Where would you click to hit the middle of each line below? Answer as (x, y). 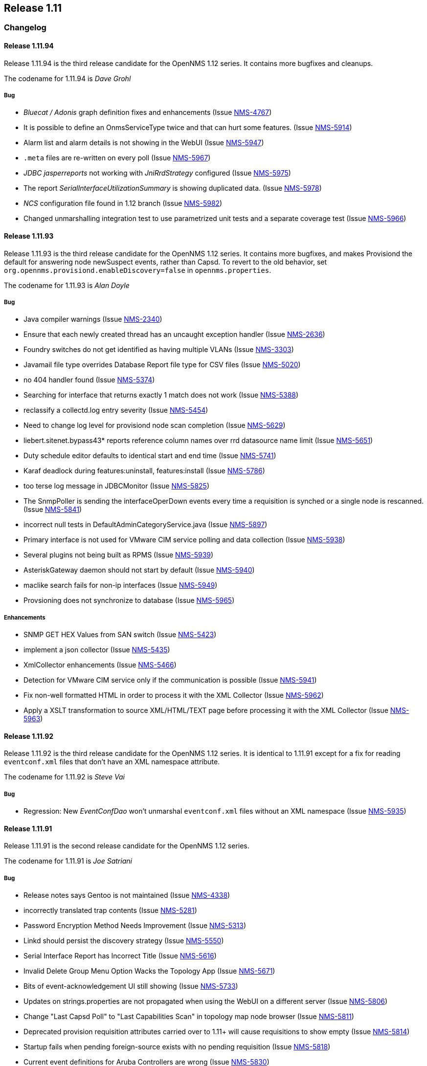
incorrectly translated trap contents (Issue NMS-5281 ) (110, 911)
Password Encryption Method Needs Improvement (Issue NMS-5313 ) (135, 926)
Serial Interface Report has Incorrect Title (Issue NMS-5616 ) (120, 956)
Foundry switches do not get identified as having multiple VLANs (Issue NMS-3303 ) (159, 350)
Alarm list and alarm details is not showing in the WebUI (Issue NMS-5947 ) (144, 143)
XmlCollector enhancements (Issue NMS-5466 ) (100, 665)
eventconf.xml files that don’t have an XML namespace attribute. (112, 762)
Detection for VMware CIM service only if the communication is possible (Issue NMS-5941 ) (170, 680)
